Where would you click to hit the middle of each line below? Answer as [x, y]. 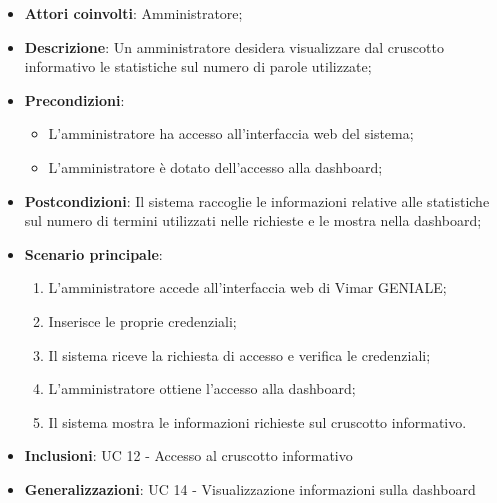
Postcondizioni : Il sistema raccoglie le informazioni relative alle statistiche [257, 200]
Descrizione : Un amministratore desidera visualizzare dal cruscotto [234, 46]
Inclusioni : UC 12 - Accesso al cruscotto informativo [188, 455]
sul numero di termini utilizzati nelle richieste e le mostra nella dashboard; [253, 220]
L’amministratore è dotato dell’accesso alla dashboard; [215, 166]
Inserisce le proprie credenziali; [142, 320]
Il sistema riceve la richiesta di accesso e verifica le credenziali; [239, 354]
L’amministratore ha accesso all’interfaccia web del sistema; [231, 133]
